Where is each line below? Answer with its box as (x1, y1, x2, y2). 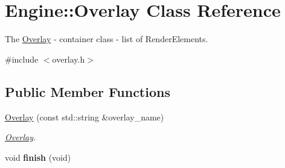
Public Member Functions (5, 82, 170, 101)
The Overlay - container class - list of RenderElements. (5, 33, 208, 45)
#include (5, 52, 39, 65)
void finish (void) (5, 151, 71, 163)
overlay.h (52, 52, 85, 65)
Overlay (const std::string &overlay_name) (5, 110, 164, 123)
